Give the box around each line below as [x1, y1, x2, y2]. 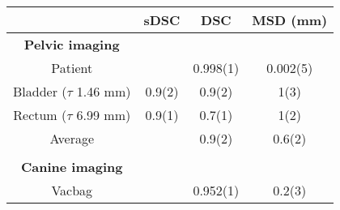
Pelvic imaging [23, 35, 120, 54]
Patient [51, 58, 93, 77]
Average [49, 129, 95, 148]
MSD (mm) [252, 11, 328, 29]
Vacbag [51, 181, 93, 199]
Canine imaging [21, 157, 123, 176]
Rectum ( [13, 105, 67, 124]
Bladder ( [13, 82, 67, 101]
